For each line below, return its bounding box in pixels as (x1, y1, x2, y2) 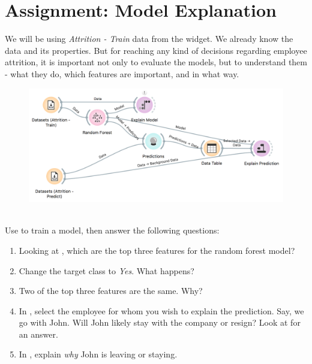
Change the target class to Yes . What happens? (19, 264, 194, 277)
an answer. (19, 327, 58, 340)
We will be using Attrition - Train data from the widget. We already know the (5, 32, 293, 45)
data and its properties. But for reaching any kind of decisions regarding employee (5, 44, 307, 56)
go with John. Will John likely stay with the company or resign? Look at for (19, 316, 301, 329)
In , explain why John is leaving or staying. (19, 348, 178, 360)
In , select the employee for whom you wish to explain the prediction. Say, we (19, 304, 304, 317)
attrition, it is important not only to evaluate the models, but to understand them (5, 56, 307, 68)
